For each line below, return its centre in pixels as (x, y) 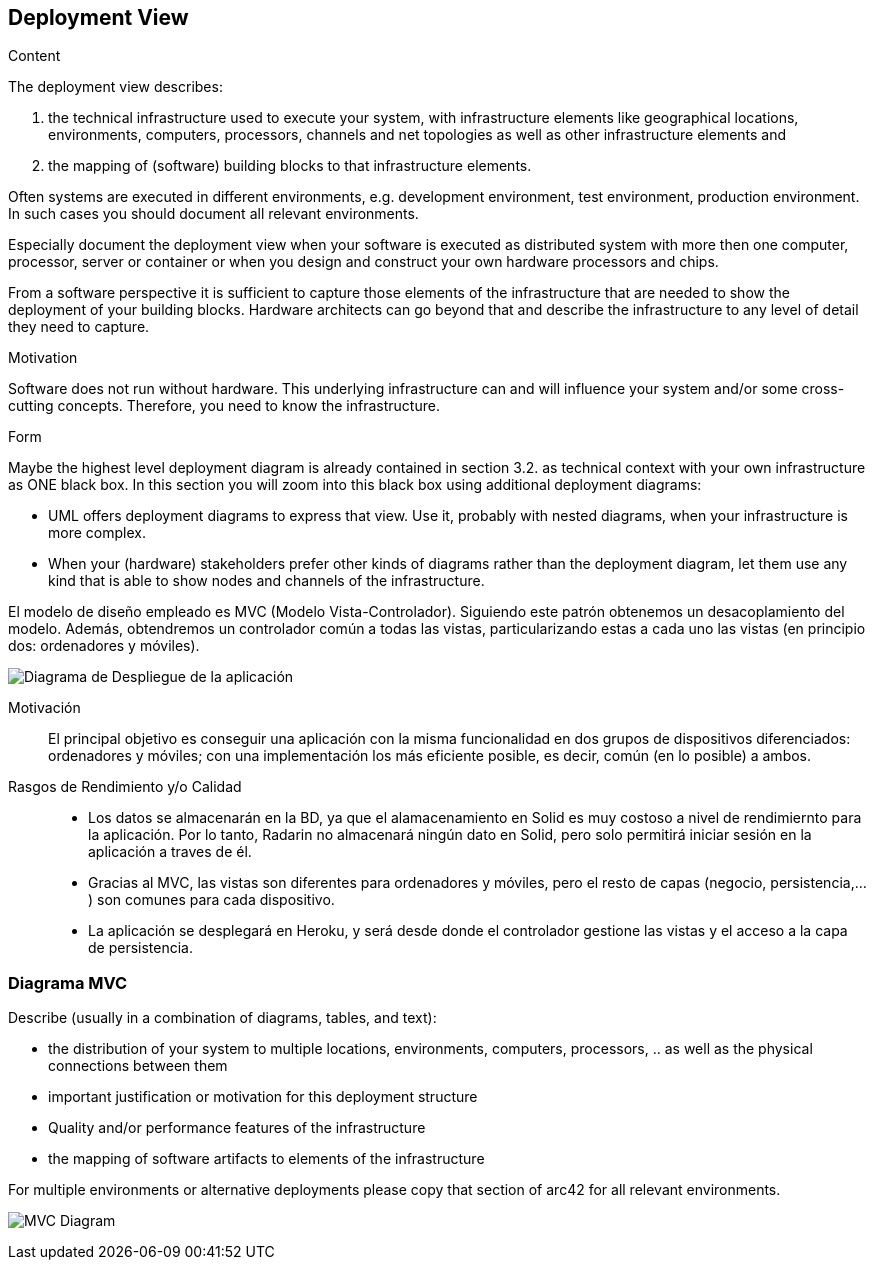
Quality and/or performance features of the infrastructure (237, 1128)
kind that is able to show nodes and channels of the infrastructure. (266, 581)
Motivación (44, 708)
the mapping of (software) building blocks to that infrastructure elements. (290, 166)
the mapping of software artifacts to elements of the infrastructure (266, 1159)
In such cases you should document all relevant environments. (213, 214)
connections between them (138, 1066)
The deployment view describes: (115, 87)
